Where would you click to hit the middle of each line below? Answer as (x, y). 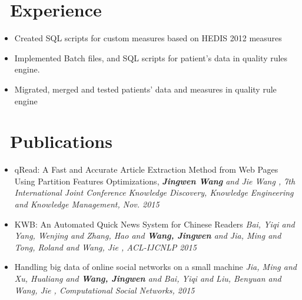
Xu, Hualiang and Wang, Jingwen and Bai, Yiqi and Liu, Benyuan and (148, 278)
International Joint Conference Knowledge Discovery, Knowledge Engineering (154, 192)
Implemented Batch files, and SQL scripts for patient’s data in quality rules (151, 57)
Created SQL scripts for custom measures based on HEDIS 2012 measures (148, 38)
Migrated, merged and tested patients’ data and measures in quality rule (145, 89)
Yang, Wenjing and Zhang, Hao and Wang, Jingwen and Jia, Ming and (148, 235)
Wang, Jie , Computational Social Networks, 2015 (104, 290)
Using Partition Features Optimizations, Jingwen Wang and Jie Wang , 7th (155, 181)
